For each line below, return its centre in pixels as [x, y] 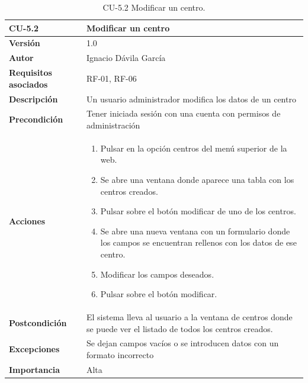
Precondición [36, 119]
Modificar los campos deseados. [157, 274]
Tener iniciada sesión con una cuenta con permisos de [183, 113]
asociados [28, 84]
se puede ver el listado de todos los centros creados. [179, 328]
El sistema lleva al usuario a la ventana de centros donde [189, 317]
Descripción [33, 99]
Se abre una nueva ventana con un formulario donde [195, 231]
